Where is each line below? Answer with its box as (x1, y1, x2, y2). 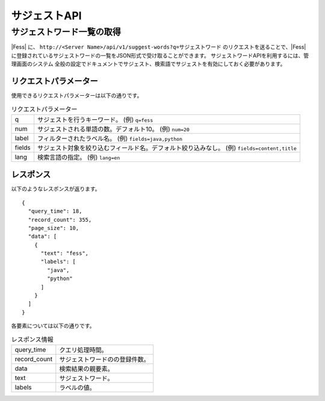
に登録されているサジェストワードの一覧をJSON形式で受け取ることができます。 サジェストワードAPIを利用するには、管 (11, 52, 309, 59)
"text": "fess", (40, 250, 89, 257)
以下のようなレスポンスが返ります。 (11, 185, 101, 193)
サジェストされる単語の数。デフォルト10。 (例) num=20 (37, 125, 190, 133)
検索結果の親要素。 (59, 364, 114, 373)
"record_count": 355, (28, 216, 92, 223)
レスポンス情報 (11, 335, 54, 343)
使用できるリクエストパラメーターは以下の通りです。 (11, 92, 143, 99)
